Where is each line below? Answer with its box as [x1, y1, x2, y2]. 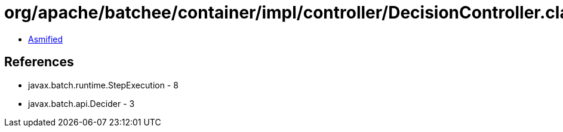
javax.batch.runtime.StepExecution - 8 [28, 79, 179, 90]
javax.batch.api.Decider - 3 [28, 98, 135, 109]
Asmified [28, 33, 63, 44]
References [4, 54, 74, 70]
